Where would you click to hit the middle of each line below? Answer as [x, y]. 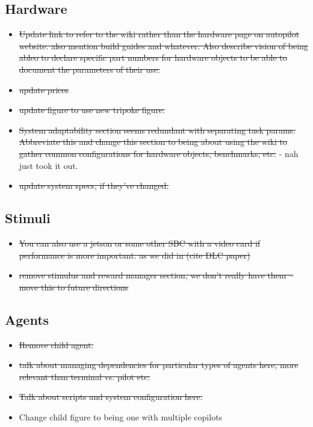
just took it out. [48, 165]
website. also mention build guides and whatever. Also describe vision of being [163, 45]
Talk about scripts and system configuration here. [111, 397]
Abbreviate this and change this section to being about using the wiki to [153, 142]
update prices [44, 89]
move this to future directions [74, 287]
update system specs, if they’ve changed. [94, 186]
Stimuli [28, 218]
